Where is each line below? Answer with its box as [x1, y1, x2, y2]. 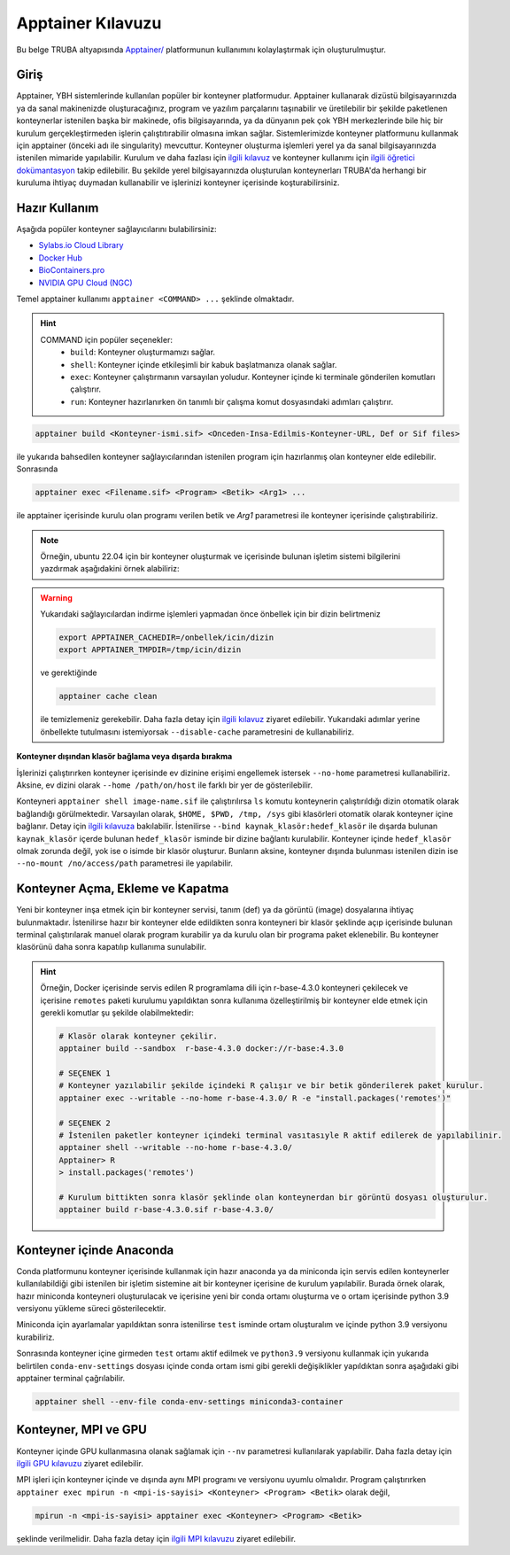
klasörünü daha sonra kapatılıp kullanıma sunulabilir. [16, 942, 207, 952]
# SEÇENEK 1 [58, 1069, 111, 1078]
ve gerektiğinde [40, 667, 97, 678]
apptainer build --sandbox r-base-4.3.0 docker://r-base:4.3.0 [58, 1044, 344, 1054]
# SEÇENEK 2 [58, 1117, 111, 1128]
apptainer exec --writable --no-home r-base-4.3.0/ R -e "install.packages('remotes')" [58, 1092, 452, 1103]
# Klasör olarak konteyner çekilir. [58, 1030, 219, 1041]
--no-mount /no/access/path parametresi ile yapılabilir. [16, 858, 234, 868]
